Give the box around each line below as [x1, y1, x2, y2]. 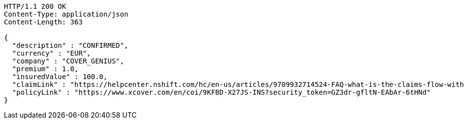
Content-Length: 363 [4, 18, 83, 26]
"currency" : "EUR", [12, 49, 91, 57]
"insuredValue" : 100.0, [12, 73, 108, 81]
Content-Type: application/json [4, 10, 128, 18]
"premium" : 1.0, [12, 65, 79, 73]
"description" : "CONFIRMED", [12, 41, 128, 49]
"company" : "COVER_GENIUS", [12, 57, 124, 65]
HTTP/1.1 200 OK [4, 2, 66, 10]
